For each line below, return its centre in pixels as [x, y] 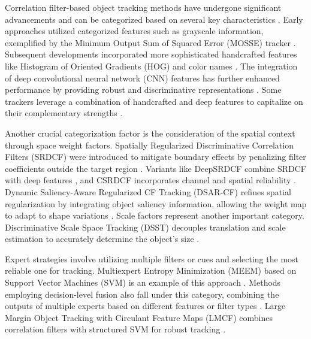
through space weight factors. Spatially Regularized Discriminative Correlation [149, 145]
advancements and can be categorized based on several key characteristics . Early [154, 19]
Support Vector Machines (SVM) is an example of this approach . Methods [143, 282]
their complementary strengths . [64, 113]
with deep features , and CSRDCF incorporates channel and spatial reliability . [150, 180]
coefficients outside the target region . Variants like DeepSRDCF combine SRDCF [155, 168]
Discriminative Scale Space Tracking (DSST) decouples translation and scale [145, 227]
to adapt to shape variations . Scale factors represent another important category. [155, 215]
